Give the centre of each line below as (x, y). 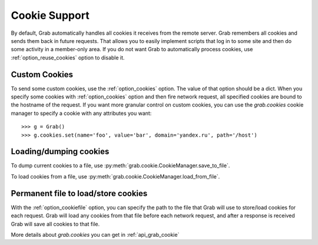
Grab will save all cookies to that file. (55, 224)
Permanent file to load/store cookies (79, 193)
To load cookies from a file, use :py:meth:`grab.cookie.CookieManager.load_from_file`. (115, 176)
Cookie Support (50, 15)
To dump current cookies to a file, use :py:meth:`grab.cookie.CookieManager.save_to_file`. (120, 165)
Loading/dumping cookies (60, 152)
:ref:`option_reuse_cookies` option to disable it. (68, 57)
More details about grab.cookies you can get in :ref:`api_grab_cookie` (95, 234)
